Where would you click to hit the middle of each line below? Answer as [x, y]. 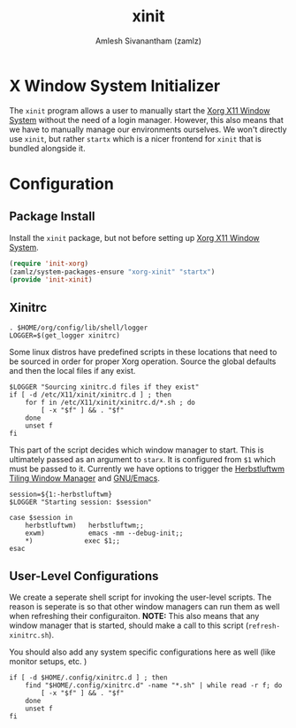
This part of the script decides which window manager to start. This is [137, 450]
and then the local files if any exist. [72, 371]
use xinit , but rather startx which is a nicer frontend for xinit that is [136, 138]
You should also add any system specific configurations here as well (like [142, 652]
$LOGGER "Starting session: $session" [80, 502]
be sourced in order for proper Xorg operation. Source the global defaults [143, 361]
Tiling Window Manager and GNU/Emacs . [85, 478]
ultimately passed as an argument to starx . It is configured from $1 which [143, 460]
